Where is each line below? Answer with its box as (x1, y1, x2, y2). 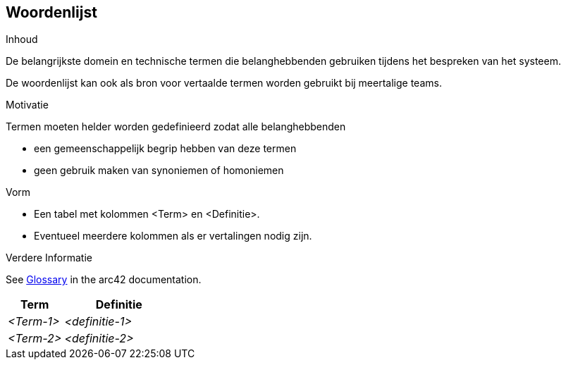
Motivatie (6, 99, 49, 111)
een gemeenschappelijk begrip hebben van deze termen (34, 142, 297, 155)
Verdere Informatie (6, 252, 92, 264)
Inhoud (6, 33, 38, 46)
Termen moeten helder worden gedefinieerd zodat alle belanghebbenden (6, 120, 346, 133)
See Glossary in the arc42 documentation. (6, 273, 202, 286)
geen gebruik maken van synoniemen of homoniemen (34, 164, 284, 177)
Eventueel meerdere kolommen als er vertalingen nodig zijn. (34, 230, 312, 242)
